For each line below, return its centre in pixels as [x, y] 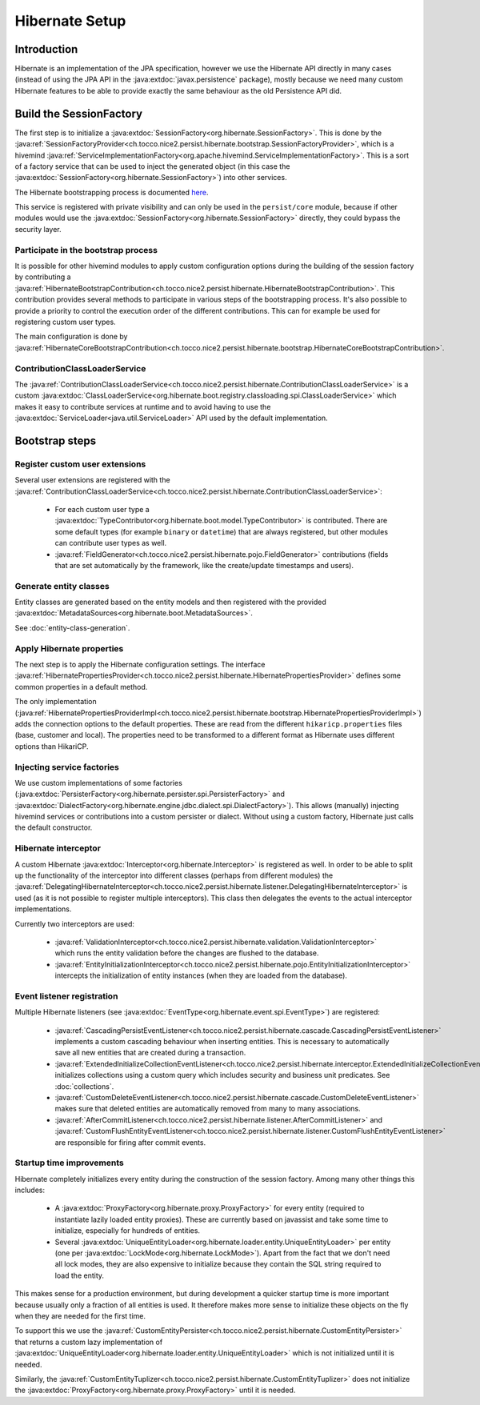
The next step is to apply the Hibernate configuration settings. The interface [140, 665]
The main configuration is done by [71, 337]
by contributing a [43, 277]
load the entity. [79, 1275]
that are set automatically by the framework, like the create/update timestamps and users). [204, 565]
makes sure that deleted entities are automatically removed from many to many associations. [208, 1109]
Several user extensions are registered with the [93, 480]
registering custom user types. [65, 322]
